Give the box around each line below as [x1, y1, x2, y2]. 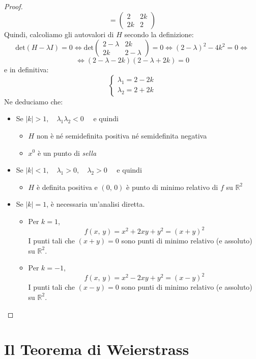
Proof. [4, 1, 23, 11]
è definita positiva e [36, 181, 98, 192]
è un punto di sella [37, 147, 97, 158]
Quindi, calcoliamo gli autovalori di [4, 29, 114, 39]
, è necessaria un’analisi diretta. [46, 199, 145, 209]
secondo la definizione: [124, 29, 194, 39]
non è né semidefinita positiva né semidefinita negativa [36, 130, 207, 141]
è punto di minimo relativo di [126, 181, 218, 192]
